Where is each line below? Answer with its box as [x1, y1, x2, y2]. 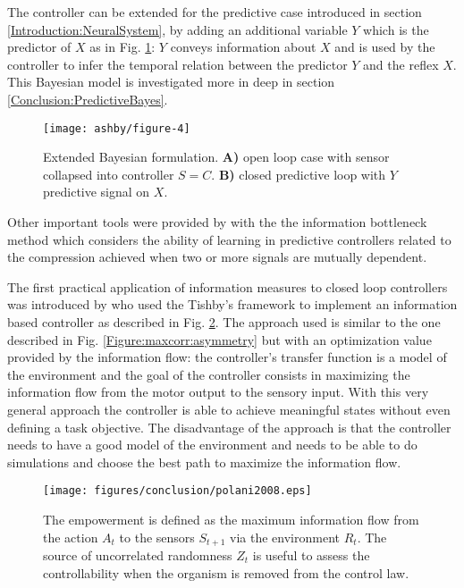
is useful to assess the [252, 546, 370, 565]
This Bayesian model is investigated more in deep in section [7, 72, 335, 91]
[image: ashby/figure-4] [43, 122, 190, 135]
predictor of [7, 38, 72, 56]
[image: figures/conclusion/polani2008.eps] [43, 484, 312, 498]
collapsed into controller [43, 164, 174, 183]
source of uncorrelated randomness [43, 546, 232, 565]
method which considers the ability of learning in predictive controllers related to [7, 230, 451, 248]
